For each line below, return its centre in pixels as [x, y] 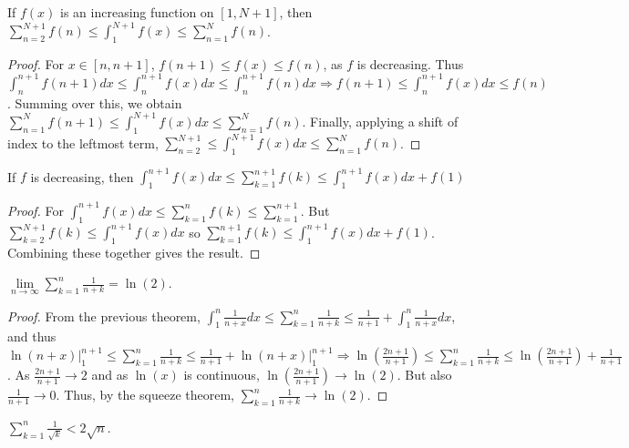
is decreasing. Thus [410, 63]
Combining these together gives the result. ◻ [134, 252]
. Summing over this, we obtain [95, 102]
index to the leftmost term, [83, 143]
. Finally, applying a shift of [380, 121]
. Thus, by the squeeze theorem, [145, 395]
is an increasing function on [137, 12]
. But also [424, 375]
